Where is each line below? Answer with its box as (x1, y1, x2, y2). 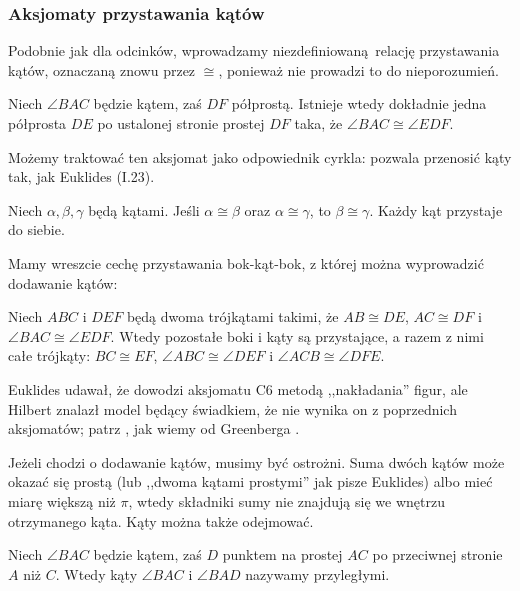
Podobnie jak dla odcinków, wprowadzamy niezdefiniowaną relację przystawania (8, 40, 500, 61)
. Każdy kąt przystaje (369, 199, 503, 220)
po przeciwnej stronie (372, 544, 503, 565)
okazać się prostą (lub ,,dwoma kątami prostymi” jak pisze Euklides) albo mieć (8, 471, 493, 492)
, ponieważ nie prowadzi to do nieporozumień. (218, 59, 499, 80)
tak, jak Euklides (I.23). (8, 166, 155, 187)
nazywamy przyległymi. (245, 563, 390, 584)
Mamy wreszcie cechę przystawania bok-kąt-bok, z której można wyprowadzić (8, 252, 484, 273)
